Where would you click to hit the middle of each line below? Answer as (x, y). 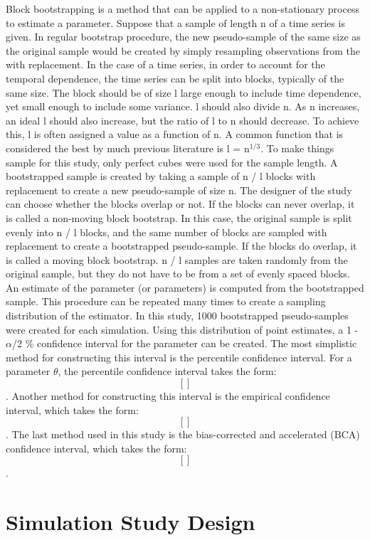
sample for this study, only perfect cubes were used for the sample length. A (172, 162)
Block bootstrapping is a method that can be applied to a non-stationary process (183, 9)
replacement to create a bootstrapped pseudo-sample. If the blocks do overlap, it (181, 246)
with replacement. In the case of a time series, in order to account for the (165, 64)
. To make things (297, 148)
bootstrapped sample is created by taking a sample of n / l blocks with (161, 176)
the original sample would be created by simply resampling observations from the (183, 50)
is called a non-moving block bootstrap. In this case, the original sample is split (179, 217)
